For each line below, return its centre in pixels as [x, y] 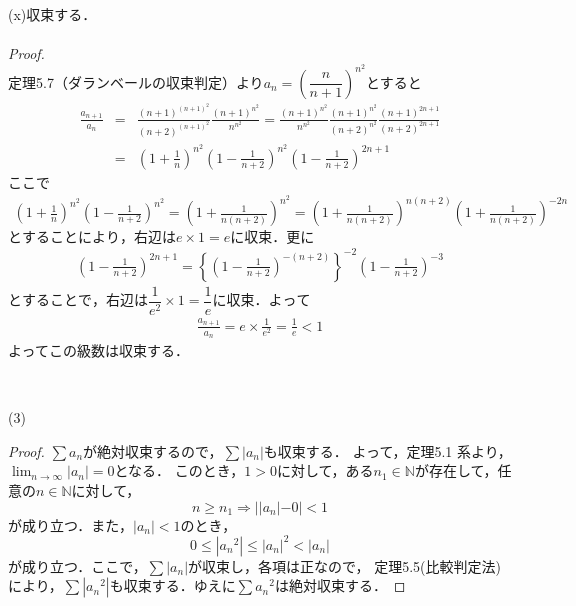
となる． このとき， [179, 470]
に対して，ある [325, 470]
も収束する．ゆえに [172, 585]
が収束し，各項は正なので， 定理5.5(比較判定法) [344, 565]
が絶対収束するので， [153, 450]
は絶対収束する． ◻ [340, 585]
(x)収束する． [52, 14]
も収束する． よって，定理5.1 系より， [387, 450]
